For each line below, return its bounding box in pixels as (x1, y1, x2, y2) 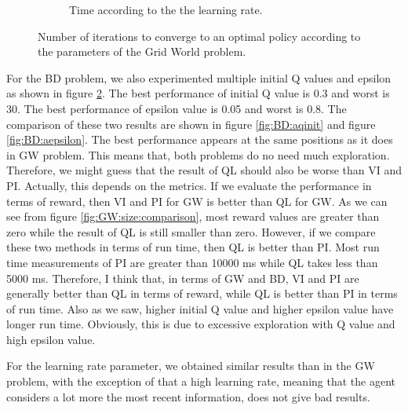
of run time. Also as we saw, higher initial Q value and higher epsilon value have (6, 300, 394, 317)
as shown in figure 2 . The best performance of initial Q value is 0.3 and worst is (6, 85, 390, 101)
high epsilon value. (6, 331, 96, 347)
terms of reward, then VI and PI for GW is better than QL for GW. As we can (6, 192, 388, 209)
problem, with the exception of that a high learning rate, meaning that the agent (6, 373, 395, 390)
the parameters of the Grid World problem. (38, 43, 246, 60)
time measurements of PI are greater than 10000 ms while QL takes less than (6, 254, 378, 270)
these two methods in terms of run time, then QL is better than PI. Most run (6, 239, 380, 255)
